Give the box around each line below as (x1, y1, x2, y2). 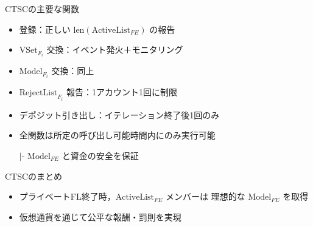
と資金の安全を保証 (62, 149, 139, 161)
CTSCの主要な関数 (5, 2, 80, 15)
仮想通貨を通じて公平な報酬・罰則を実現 (19, 210, 181, 223)
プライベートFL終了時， (19, 190, 116, 203)
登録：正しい (19, 22, 71, 35)
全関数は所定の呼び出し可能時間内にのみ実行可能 (19, 129, 216, 141)
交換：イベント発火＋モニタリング (46, 43, 183, 56)
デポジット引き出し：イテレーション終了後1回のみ (19, 108, 220, 121)
